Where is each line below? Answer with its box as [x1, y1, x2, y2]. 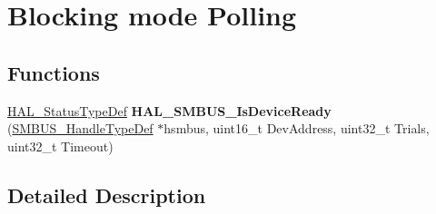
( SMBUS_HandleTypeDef [7, 119, 154, 138]
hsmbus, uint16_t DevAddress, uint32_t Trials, [163, 119, 430, 138]
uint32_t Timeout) [7, 136, 114, 155]
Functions [7, 58, 100, 86]
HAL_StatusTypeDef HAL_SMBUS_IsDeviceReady [7, 101, 332, 120]
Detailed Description [7, 180, 206, 209]
